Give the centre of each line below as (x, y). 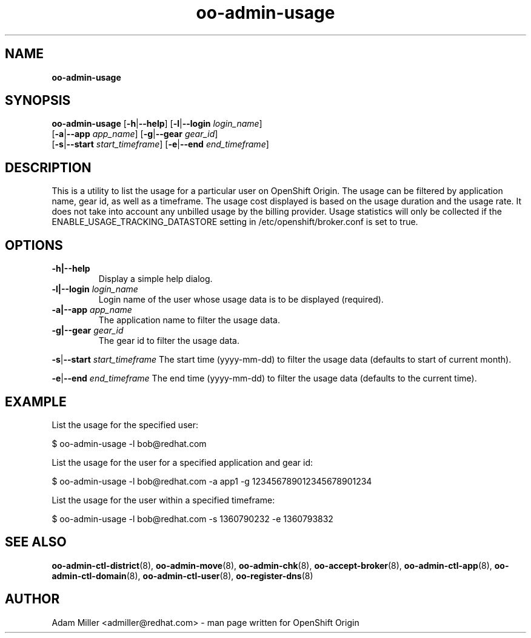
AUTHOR (32, 599)
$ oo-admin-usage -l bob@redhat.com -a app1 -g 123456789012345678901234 (212, 481)
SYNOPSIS (38, 101)
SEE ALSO (36, 542)
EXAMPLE (36, 401)
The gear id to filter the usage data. (169, 341)
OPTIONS (34, 245)
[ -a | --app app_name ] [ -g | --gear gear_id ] (135, 134)
